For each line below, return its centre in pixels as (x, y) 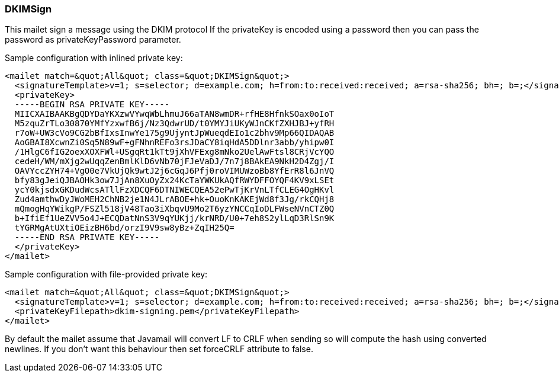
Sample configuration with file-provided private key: (106, 274)
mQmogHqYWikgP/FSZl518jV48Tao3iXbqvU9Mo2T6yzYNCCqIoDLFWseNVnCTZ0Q (174, 209)
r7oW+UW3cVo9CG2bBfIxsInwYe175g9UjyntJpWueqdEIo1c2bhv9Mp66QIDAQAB (174, 133)
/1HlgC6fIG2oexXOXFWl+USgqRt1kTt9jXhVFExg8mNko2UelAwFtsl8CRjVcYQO (174, 152)
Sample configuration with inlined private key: (94, 58)
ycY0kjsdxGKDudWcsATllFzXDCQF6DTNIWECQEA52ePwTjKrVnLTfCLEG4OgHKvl (174, 190)
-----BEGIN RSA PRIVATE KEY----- (92, 105)
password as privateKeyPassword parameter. (93, 40)
